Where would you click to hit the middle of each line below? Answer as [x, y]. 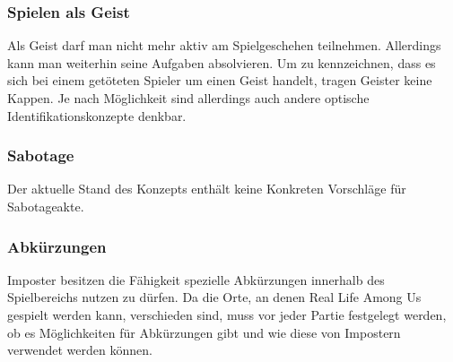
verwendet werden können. [80, 350]
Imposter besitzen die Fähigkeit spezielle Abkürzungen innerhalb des [196, 279]
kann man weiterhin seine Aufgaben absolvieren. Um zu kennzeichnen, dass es [222, 62]
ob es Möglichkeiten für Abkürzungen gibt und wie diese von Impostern [204, 332]
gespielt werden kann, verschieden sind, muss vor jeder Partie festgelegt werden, [227, 315]
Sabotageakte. [46, 206]
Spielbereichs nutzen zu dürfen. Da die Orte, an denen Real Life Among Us [214, 297]
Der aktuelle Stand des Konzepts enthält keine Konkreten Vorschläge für [207, 189]
